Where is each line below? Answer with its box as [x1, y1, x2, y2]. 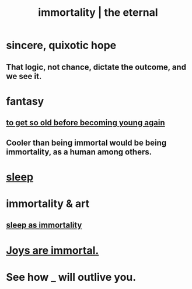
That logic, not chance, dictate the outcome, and [6, 62, 187, 72]
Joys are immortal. [6, 243, 99, 257]
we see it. [6, 71, 42, 81]
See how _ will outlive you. [6, 270, 137, 284]
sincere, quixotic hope [6, 39, 117, 52]
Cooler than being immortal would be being [6, 137, 167, 147]
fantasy [6, 94, 44, 108]
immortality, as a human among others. [6, 147, 152, 157]
